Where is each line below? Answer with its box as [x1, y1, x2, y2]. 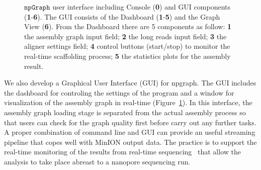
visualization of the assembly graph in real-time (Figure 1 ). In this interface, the [4, 97, 252, 108]
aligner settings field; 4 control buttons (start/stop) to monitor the [24, 41, 230, 51]
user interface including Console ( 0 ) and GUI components [52, 2, 230, 12]
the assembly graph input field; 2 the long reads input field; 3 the [24, 31, 227, 41]
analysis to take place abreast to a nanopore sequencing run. [4, 156, 191, 166]
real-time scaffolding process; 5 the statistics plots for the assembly [24, 50, 231, 61]
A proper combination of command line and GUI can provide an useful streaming [4, 127, 255, 137]
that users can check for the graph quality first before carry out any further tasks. [4, 117, 256, 127]
